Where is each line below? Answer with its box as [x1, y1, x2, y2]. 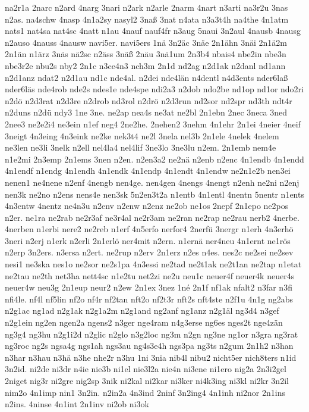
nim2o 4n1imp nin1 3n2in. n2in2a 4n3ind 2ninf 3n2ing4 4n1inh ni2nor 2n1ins [5, 386, 285, 398]
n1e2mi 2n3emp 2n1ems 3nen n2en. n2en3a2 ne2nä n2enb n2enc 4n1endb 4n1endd [5, 152, 304, 165]
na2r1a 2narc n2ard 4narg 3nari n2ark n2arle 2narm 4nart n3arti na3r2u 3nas [5, 1, 288, 13]
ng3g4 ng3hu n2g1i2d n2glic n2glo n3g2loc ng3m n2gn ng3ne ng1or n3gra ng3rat [5, 327, 298, 340]
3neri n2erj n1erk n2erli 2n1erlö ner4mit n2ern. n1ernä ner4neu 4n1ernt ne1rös [5, 234, 291, 246]
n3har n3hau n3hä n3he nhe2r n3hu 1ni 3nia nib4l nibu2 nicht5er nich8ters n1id [5, 351, 297, 363]
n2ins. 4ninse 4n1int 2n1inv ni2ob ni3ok [5, 398, 149, 410]
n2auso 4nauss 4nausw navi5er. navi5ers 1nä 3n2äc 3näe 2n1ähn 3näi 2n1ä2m [5, 36, 287, 48]
